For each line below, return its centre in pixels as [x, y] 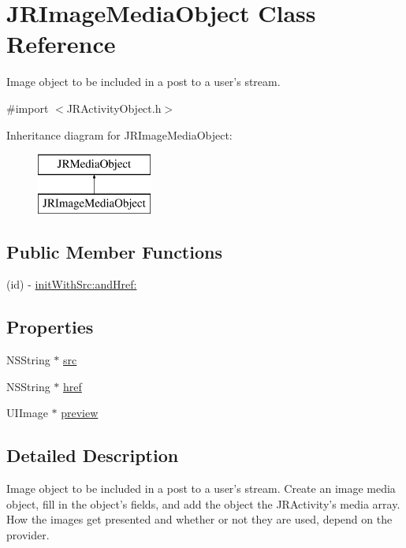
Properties [50, 327]
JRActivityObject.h [114, 108]
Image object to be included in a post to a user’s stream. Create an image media [201, 488]
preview [80, 413]
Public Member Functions [114, 251]
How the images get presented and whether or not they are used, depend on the [199, 519]
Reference [61, 44]
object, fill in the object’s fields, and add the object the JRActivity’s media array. [203, 503]
